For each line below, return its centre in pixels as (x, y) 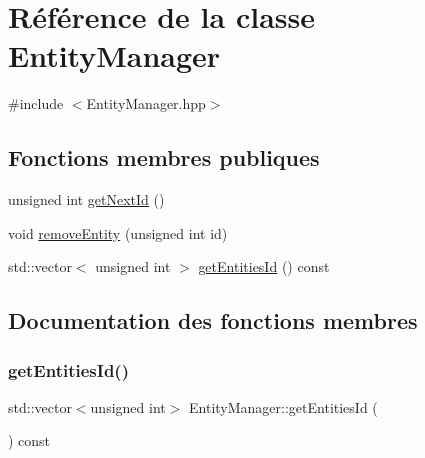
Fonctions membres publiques (164, 157)
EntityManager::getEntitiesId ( (283, 406)
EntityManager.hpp (146, 103)
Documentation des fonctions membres (213, 320)
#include (36, 103)
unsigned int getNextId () (86, 199)
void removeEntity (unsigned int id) (118, 232)
